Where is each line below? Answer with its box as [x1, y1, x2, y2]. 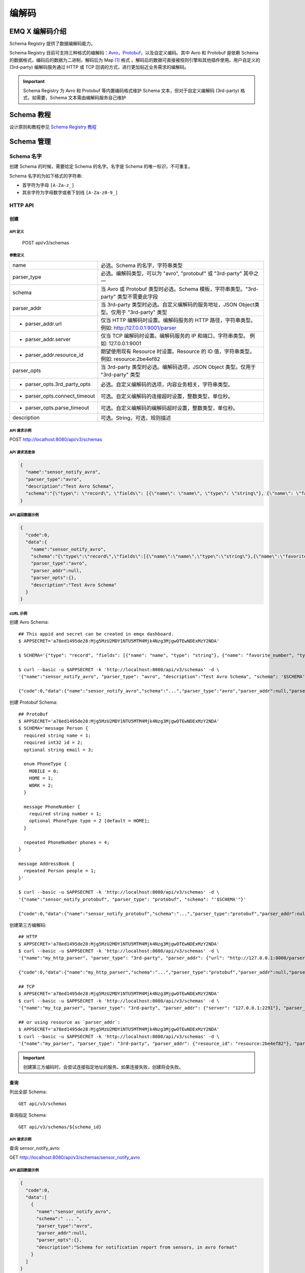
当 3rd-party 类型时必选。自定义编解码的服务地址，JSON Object [101, 301, 255, 308]
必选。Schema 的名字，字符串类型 [101, 262, 183, 269]
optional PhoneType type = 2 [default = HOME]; [28, 818, 150, 824]
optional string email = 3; [23, 746, 94, 753]
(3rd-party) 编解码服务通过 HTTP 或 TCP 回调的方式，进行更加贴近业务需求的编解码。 [9, 64, 189, 70]
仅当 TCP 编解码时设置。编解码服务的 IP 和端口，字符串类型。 [101, 332, 249, 339]
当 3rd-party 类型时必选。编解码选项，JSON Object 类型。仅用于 [101, 363, 256, 370]
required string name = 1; [23, 732, 91, 738]
